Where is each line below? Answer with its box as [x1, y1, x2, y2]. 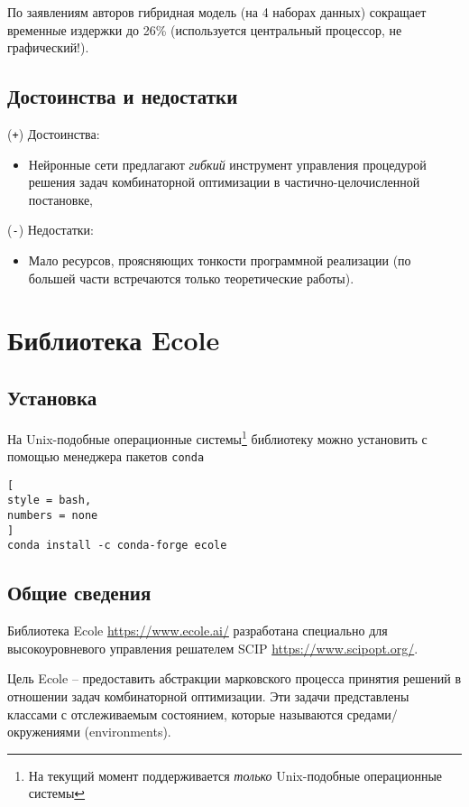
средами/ [346, 704, 398, 723]
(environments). [84, 722, 171, 741]
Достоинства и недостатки [7, 82, 238, 110]
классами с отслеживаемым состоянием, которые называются [7, 704, 344, 723]
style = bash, [7, 494, 92, 507]
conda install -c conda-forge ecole [7, 539, 227, 552]
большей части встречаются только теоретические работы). [28, 268, 354, 287]
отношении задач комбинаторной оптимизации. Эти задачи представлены [7, 687, 409, 706]
